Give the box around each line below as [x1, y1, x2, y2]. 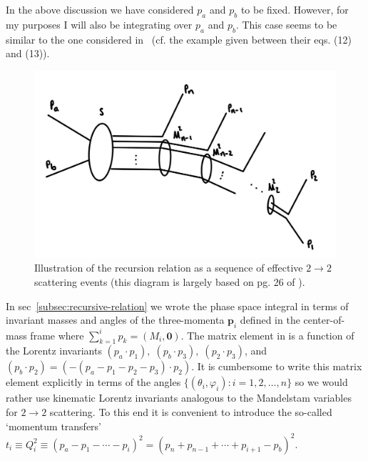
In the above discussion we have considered [6, 2, 194, 16]
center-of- [303, 312, 345, 327]
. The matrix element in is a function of [180, 327, 354, 342]
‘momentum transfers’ [6, 418, 102, 433]
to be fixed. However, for [240, 2, 349, 16]
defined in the [240, 312, 300, 327]
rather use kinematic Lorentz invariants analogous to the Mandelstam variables [6, 390, 352, 405]
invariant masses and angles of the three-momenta [6, 312, 225, 327]
